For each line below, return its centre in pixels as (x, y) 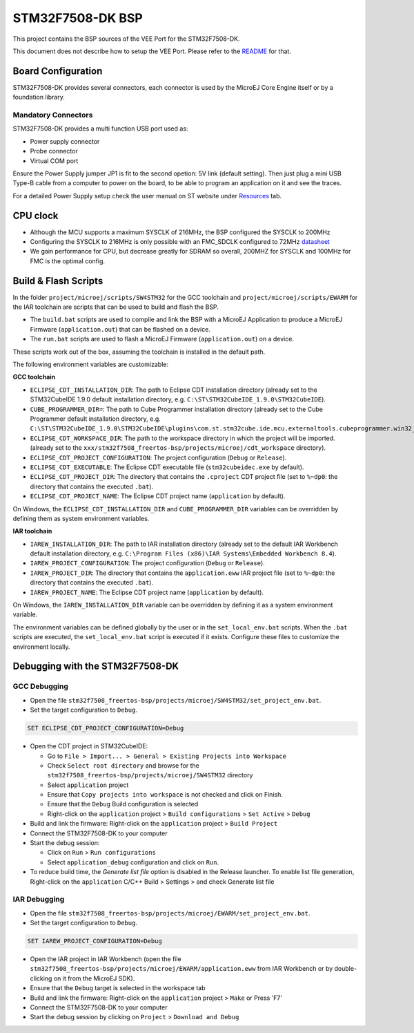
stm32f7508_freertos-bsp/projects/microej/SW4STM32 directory (150, 775)
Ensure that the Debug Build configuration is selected (123, 804)
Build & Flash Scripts (58, 281)
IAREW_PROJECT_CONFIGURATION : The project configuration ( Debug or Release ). (147, 563)
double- (346, 969)
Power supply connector (65, 141)
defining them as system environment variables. (81, 518)
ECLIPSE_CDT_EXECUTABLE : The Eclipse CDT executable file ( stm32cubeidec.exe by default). (167, 467)
